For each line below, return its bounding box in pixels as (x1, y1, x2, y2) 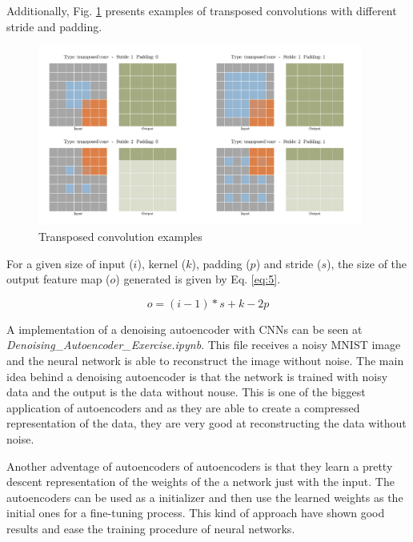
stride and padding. (6, 18, 102, 34)
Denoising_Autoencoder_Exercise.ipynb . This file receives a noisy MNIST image (6, 336, 401, 353)
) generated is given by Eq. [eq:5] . (115, 271, 281, 287)
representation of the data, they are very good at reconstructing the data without (6, 415, 407, 432)
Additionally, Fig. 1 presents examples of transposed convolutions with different (6, 2, 397, 18)
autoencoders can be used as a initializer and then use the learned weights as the (6, 488, 403, 505)
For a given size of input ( (6, 255, 134, 271)
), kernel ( (137, 255, 186, 271)
